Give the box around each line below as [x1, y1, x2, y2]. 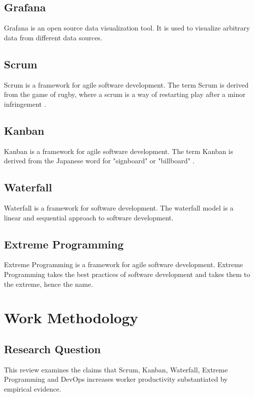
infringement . [4, 98, 46, 109]
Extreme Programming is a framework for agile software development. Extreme [4, 259, 243, 270]
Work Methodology [4, 307, 138, 328]
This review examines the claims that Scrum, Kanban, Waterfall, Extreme [4, 364, 228, 374]
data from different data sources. [4, 32, 102, 42]
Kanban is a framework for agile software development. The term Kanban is [4, 146, 233, 156]
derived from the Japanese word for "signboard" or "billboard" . [4, 155, 195, 166]
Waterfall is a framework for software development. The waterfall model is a [4, 202, 234, 213]
